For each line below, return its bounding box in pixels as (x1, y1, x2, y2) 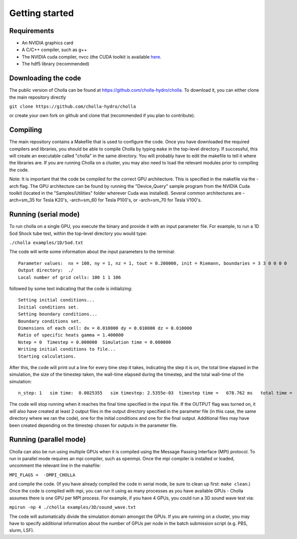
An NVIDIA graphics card (21, 40, 73, 46)
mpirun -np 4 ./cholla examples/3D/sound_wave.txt (9, 504, 136, 510)
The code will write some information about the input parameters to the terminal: (9, 248, 175, 255)
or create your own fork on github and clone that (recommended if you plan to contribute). (9, 113, 195, 119)
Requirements (9, 27, 54, 35)
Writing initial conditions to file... (18, 346, 116, 352)
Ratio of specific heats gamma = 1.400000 (18, 332, 124, 338)
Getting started (9, 8, 74, 19)
